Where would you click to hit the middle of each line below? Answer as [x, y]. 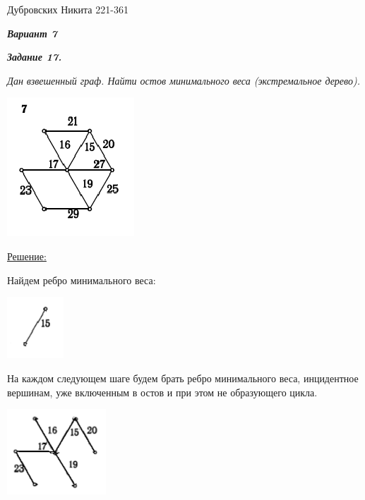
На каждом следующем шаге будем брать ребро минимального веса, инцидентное [183, 378]
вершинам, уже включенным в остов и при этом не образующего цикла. [162, 392]
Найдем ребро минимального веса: [82, 280]
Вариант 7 [32, 33]
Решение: [27, 256]
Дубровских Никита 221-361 [68, 9]
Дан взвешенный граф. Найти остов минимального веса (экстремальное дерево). [184, 80]
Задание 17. [35, 57]
